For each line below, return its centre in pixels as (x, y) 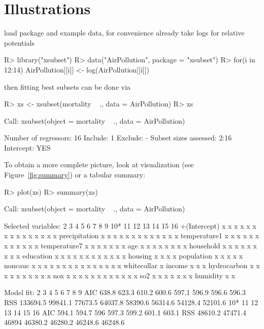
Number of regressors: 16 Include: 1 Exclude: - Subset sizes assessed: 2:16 (118, 138)
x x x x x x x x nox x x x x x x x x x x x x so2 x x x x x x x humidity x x (120, 275)
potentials (19, 42)
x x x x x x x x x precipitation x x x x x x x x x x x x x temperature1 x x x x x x (132, 235)
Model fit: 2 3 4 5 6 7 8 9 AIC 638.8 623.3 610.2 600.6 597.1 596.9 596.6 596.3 (125, 292)
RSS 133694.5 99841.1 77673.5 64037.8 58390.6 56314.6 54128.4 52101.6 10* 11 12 (131, 302)
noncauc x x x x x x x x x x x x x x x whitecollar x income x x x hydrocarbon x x (132, 265)
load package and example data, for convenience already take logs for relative (124, 33)
